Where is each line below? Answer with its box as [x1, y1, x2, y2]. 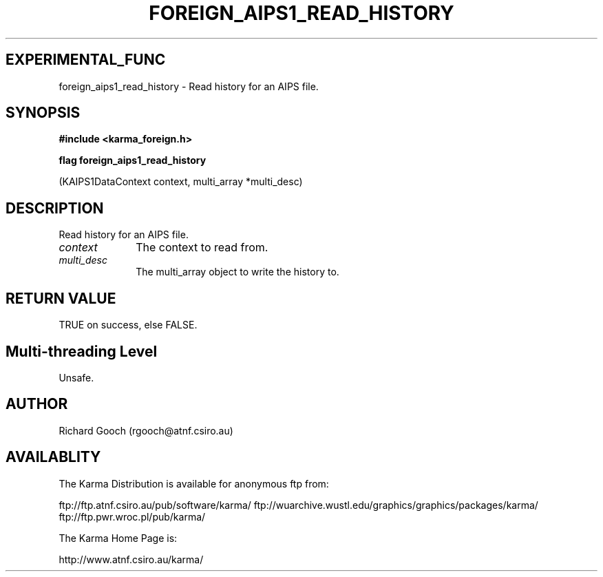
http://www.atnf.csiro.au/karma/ [59, 553, 204, 565]
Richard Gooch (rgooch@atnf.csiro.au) [59, 424, 233, 437]
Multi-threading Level [6, 342, 158, 360]
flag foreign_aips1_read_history [59, 154, 207, 167]
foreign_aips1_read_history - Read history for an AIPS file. [59, 80, 319, 92]
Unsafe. [59, 371, 94, 384]
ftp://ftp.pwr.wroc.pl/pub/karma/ [59, 510, 206, 523]
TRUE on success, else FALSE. [59, 319, 198, 331]
